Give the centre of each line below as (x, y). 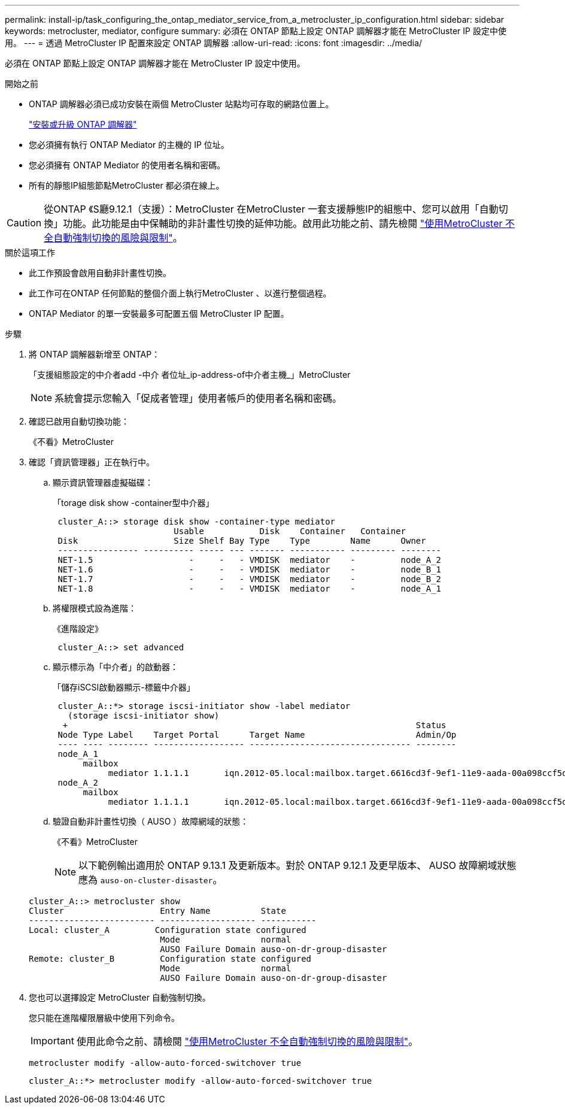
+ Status (254, 725)
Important (52, 1041)
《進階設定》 (78, 628)
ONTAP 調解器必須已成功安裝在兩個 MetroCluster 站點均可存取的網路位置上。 (181, 104)
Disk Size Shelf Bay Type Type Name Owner (242, 541)
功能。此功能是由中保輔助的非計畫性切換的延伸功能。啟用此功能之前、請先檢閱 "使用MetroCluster (283, 223)
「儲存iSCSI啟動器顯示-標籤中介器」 (124, 687)
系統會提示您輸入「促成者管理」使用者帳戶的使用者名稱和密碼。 (198, 398)
